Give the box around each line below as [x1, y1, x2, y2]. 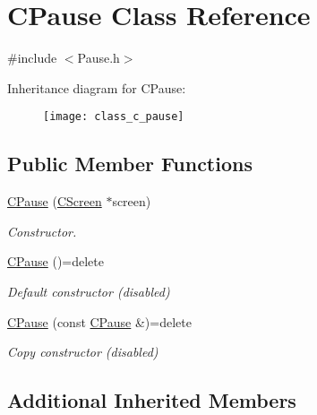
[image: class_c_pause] [43, 110, 184, 124]
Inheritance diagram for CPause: [7, 78, 186, 97]
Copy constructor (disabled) [7, 342, 158, 361]
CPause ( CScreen [7, 192, 102, 211]
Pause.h [77, 48, 120, 67]
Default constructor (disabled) [7, 281, 170, 300]
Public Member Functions [7, 150, 253, 177]
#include [7, 48, 57, 67]
